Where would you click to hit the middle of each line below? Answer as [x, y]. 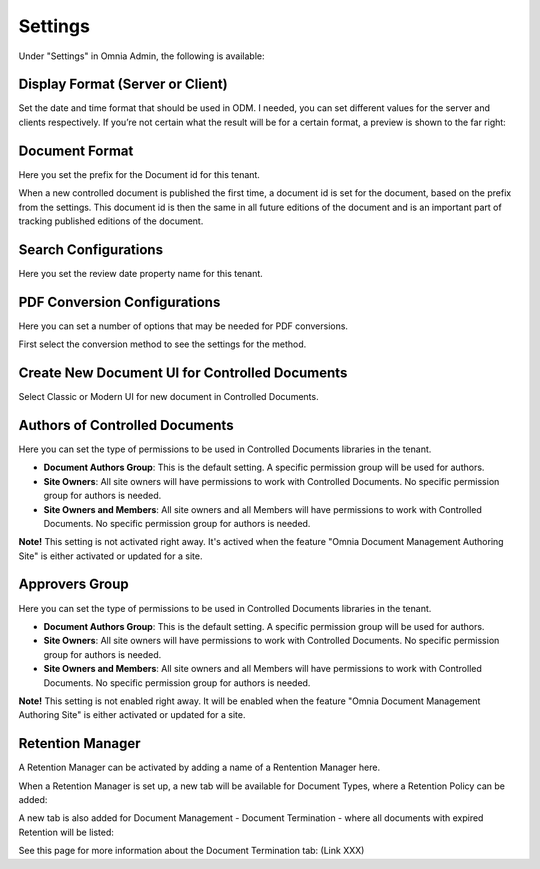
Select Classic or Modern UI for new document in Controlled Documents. [168, 397]
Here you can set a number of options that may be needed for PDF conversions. [183, 326]
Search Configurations [91, 249]
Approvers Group [73, 584]
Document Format [76, 150]
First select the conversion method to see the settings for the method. [162, 344]
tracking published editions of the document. [111, 221]
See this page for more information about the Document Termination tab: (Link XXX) [191, 851]
